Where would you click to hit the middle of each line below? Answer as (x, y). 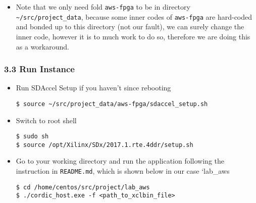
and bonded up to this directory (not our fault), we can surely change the (130, 27)
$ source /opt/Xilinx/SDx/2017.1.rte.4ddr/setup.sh (105, 145)
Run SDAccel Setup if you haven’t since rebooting (93, 88)
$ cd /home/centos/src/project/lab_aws (83, 187)
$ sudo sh (32, 137)
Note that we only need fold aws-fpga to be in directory (103, 7)
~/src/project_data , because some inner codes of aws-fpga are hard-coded (134, 16)
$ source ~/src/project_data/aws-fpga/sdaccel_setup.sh (112, 104)
